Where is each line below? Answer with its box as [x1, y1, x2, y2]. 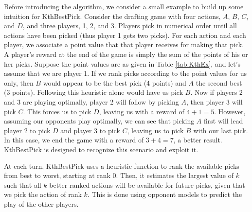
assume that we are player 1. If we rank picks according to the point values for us [4, 68, 247, 78]
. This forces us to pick [23, 106, 91, 116]
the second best [196, 77, 242, 88]
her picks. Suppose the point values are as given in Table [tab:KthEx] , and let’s [4, 58, 241, 69]
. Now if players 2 [190, 87, 243, 97]
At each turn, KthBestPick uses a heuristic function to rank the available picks [4, 160, 239, 171]
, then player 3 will [186, 96, 243, 106]
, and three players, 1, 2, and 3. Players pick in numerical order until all [22, 20, 237, 31]
